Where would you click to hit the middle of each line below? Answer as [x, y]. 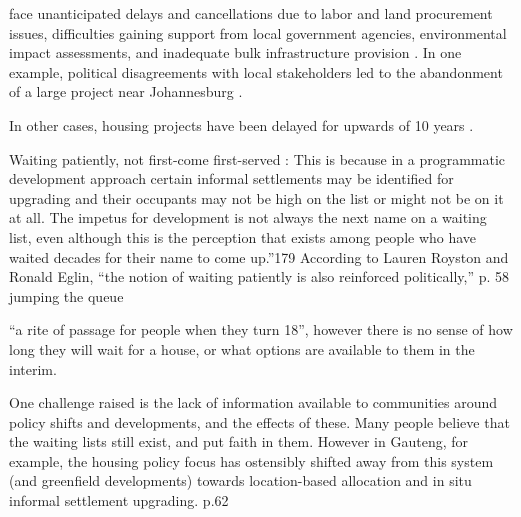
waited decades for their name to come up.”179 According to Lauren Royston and [259, 256]
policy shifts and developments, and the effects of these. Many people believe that [259, 421]
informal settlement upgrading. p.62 [119, 500]
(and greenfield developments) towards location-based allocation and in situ [240, 480]
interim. [33, 368]
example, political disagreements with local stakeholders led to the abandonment [256, 71]
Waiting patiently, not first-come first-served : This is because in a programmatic [257, 158]
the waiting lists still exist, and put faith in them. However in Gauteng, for [239, 441]
